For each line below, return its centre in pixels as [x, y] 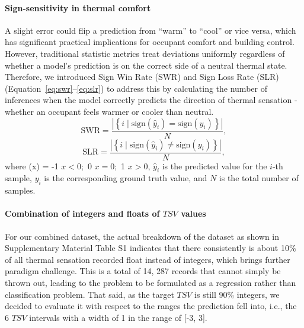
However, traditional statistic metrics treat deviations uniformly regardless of [145, 53]
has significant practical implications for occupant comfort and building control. [150, 42]
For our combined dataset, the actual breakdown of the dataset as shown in [142, 236]
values [193, 213]
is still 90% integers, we [237, 294]
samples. [20, 190]
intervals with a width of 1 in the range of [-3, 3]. [118, 317]
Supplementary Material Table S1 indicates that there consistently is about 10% [151, 248]
